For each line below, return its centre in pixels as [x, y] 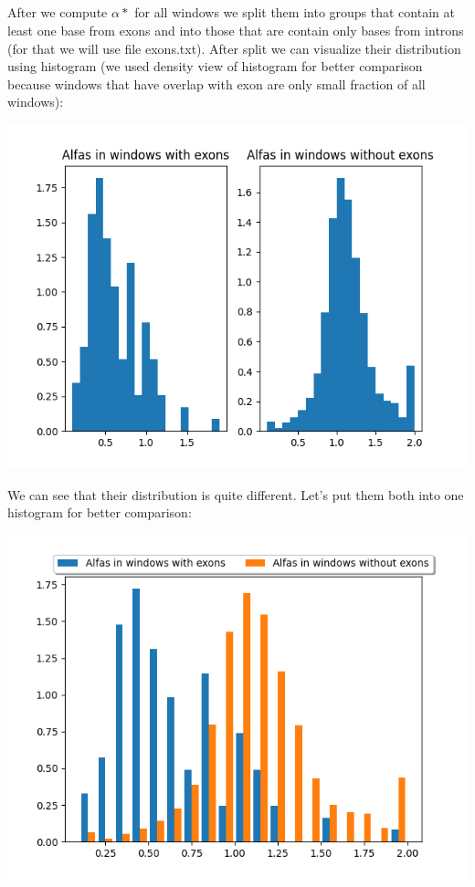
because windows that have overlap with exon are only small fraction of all [216, 83]
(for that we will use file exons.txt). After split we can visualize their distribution [234, 48]
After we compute [58, 12]
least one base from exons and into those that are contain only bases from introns [236, 30]
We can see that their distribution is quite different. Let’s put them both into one [236, 494]
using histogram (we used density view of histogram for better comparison [215, 66]
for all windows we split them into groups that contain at [295, 12]
